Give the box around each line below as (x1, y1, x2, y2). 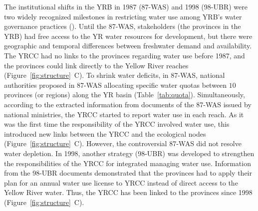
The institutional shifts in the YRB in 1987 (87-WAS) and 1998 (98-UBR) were (4, 1, 248, 11)
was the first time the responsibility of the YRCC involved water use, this (4, 119, 230, 129)
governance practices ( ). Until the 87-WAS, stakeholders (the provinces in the (4, 21, 241, 31)
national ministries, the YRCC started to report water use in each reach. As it (4, 109, 244, 119)
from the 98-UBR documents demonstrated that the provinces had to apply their (4, 168, 252, 178)
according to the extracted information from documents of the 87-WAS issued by (4, 99, 252, 109)
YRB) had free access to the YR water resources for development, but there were (4, 30, 253, 41)
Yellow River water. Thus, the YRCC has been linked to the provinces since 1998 (4, 187, 253, 198)
